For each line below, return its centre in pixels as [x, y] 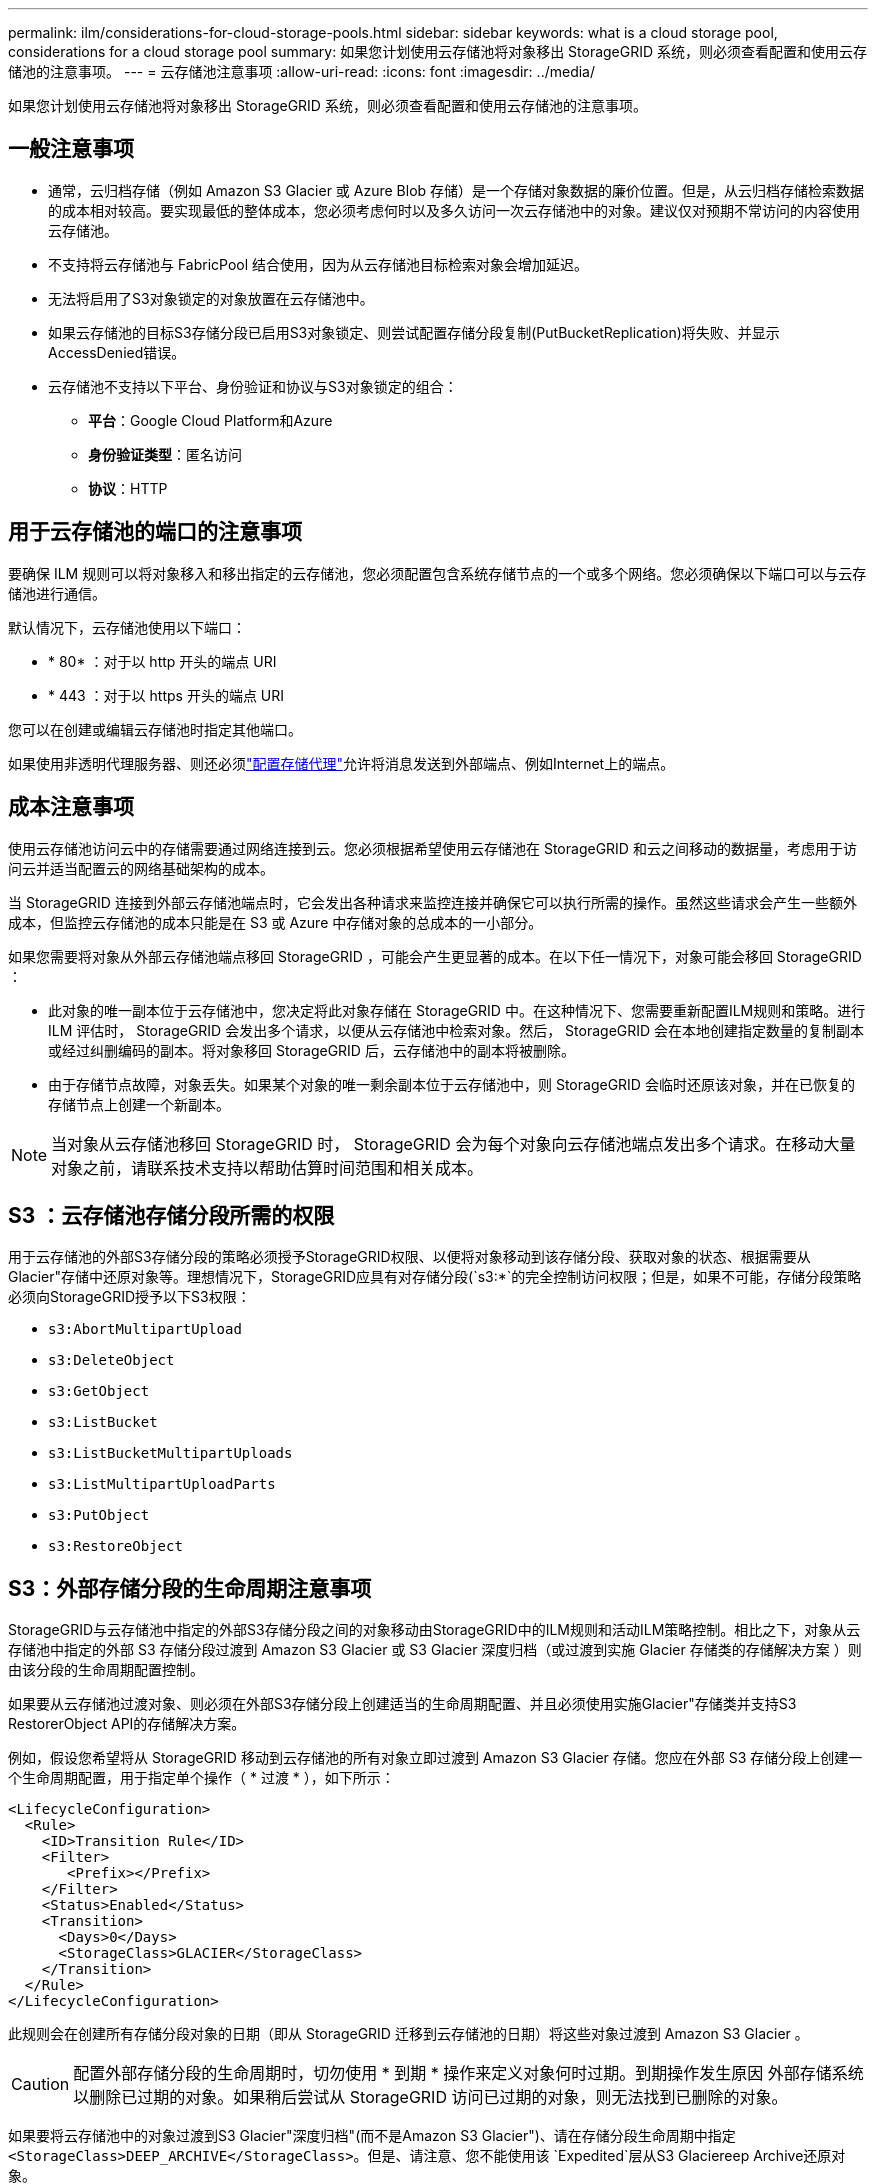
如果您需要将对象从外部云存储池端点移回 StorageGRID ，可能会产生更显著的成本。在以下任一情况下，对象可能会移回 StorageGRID [435, 956]
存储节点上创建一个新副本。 [139, 1104]
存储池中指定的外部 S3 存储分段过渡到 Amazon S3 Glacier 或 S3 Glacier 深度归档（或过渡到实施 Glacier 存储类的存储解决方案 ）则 [435, 1650]
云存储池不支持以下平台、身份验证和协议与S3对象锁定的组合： [253, 386]
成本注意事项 [71, 807]
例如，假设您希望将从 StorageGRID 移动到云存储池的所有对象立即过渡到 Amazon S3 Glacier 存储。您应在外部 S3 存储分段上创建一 [435, 1758]
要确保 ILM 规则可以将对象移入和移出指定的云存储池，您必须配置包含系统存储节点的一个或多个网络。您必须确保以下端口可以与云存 [437, 573]
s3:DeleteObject [111, 1360]
